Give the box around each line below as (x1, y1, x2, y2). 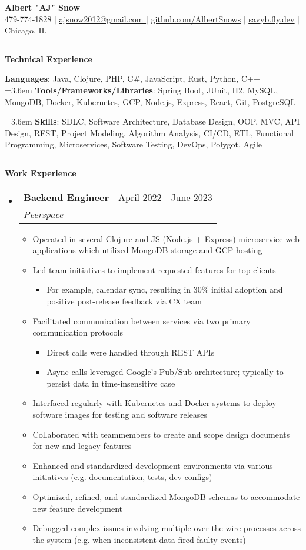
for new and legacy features (32, 440, 132, 452)
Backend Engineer (23, 190, 109, 204)
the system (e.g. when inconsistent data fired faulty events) (32, 533, 246, 545)
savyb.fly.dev (248, 12, 295, 25)
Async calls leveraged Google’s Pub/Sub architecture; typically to (46, 365, 284, 378)
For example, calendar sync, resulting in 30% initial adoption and (46, 283, 283, 296)
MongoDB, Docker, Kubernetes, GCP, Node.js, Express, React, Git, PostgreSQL (5, 95, 296, 108)
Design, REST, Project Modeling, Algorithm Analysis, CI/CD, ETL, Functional (5, 126, 294, 139)
